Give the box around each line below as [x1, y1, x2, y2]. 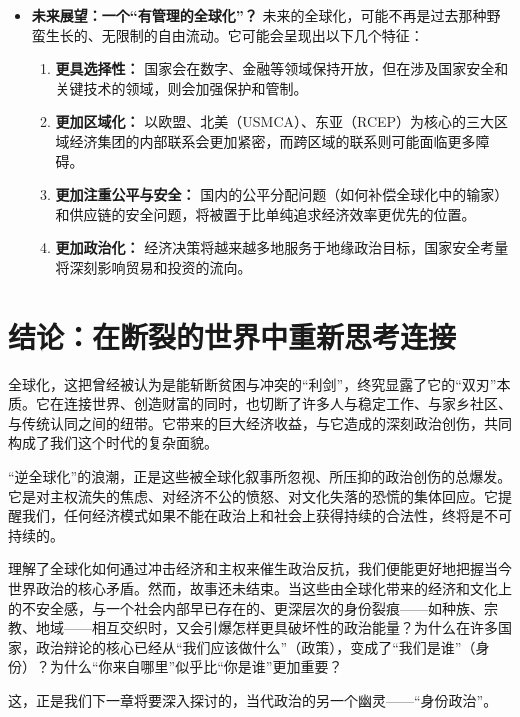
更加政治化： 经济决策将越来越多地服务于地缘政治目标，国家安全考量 [55, 237, 509, 258]
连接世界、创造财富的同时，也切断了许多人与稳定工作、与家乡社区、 [63, 393, 512, 414]
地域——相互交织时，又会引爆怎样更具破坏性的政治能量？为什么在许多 [35, 617, 498, 638]
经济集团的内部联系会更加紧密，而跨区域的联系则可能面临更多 [69, 130, 476, 151]
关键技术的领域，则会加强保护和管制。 [55, 77, 308, 98]
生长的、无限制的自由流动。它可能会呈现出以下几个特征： [45, 24, 424, 45]
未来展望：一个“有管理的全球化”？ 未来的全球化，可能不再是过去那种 [31, 5, 487, 25]
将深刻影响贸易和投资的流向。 [55, 256, 252, 277]
